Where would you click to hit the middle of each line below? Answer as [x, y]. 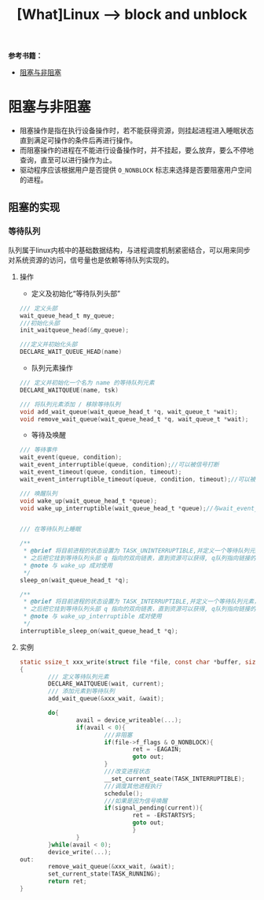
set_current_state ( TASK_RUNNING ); [104, 874]
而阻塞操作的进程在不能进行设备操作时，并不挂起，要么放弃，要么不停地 [136, 151]
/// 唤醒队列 [38, 493]
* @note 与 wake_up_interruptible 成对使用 [93, 616]
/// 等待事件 [38, 450]
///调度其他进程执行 [133, 786]
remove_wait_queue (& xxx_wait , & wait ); [112, 867]
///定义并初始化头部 [48, 344]
